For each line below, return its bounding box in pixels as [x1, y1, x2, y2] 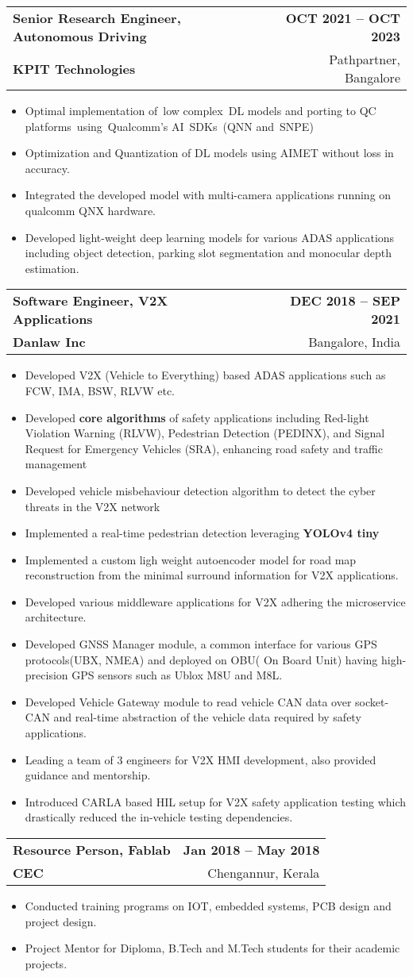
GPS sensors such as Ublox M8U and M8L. [71, 667, 283, 683]
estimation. [25, 260, 79, 276]
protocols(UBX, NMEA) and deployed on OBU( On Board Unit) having [25, 651, 378, 667]
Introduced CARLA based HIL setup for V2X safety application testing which [25, 793, 407, 810]
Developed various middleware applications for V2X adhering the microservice [25, 593, 406, 610]
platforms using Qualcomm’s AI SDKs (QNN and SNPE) [25, 117, 314, 134]
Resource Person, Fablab [13, 840, 171, 859]
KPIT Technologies [13, 59, 136, 78]
